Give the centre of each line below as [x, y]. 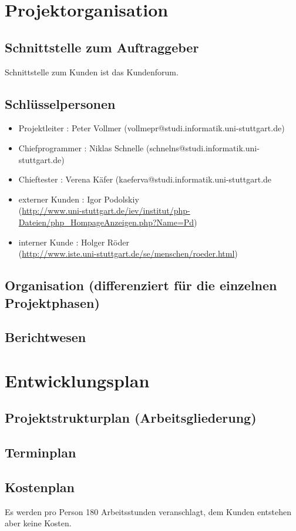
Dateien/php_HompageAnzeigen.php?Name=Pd [106, 222]
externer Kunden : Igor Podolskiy [79, 199]
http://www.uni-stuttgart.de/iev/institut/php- [106, 210]
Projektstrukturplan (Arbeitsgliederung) [131, 418]
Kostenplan [40, 487]
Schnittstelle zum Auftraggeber [102, 47]
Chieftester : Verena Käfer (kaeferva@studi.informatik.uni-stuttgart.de [145, 179]
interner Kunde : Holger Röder [74, 242]
